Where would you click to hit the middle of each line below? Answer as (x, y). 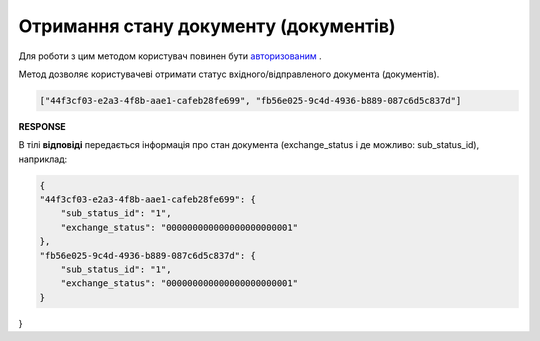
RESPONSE (42, 126)
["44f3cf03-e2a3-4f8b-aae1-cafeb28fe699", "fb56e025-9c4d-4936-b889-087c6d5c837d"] (250, 100)
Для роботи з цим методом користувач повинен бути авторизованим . (170, 56)
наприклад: (43, 159)
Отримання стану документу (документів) (207, 26)
